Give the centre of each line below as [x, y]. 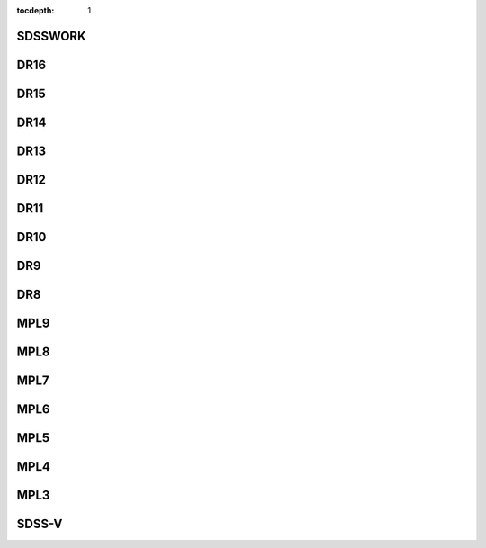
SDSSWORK [51, 36]
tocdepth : [36, 10]
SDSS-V [40, 524]
